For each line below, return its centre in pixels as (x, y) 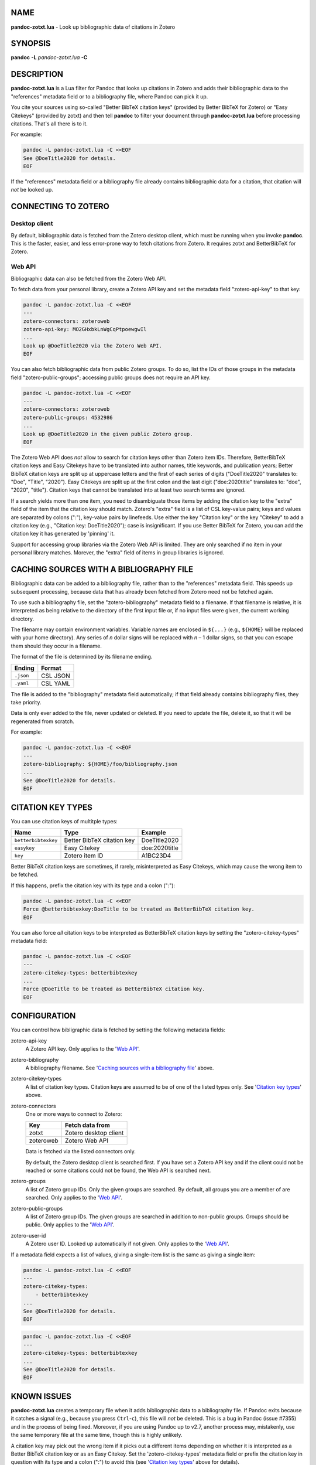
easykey (25, 848)
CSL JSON (56, 676)
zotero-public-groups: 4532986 (68, 417)
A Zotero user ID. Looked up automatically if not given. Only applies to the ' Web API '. (127, 1244)
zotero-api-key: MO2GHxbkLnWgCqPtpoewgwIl (85, 329)
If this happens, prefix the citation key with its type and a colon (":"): (93, 885)
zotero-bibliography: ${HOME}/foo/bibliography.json (100, 764)
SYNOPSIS (31, 44)
